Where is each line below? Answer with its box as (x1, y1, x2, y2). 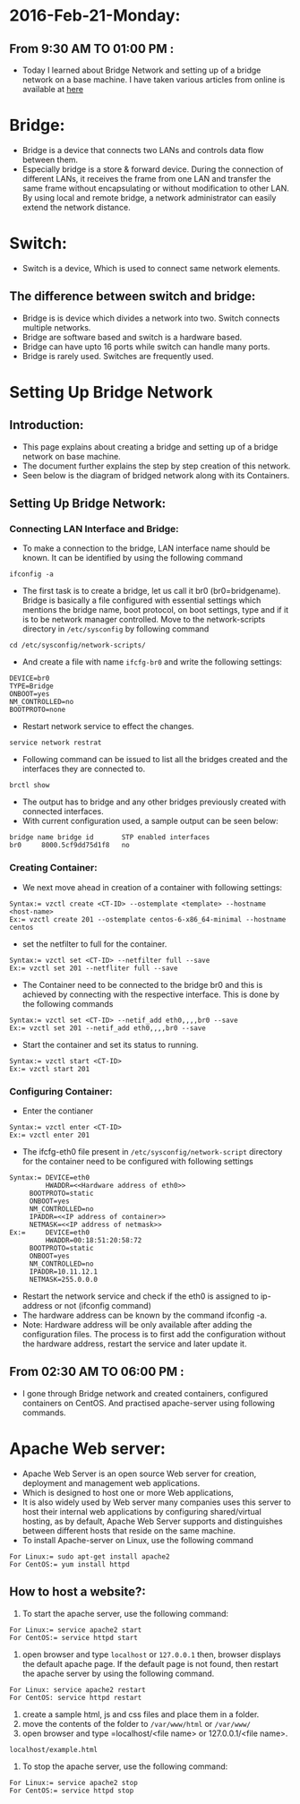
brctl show (9, 781, 50, 790)
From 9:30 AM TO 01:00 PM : (9, 41, 175, 56)
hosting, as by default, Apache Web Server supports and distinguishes (21, 1516, 284, 1526)
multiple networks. (21, 322, 91, 332)
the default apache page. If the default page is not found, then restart (21, 1658, 279, 1669)
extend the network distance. (21, 202, 132, 212)
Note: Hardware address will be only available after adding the (21, 1319, 253, 1330)
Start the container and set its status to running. (21, 1039, 199, 1050)
